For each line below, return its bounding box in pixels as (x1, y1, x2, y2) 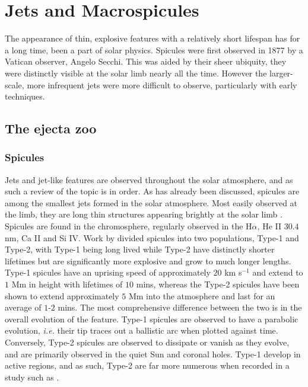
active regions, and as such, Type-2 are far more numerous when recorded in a (5, 359, 290, 372)
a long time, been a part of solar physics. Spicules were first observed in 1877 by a (5, 43, 303, 56)
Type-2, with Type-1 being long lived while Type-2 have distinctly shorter (5, 243, 275, 255)
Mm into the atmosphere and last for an (128, 289, 275, 302)
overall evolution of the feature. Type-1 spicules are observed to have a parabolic (5, 312, 299, 325)
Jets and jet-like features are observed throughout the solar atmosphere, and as (5, 173, 293, 185)
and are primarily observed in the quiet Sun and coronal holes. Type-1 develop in (5, 347, 301, 360)
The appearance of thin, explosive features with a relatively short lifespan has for (5, 32, 300, 44)
